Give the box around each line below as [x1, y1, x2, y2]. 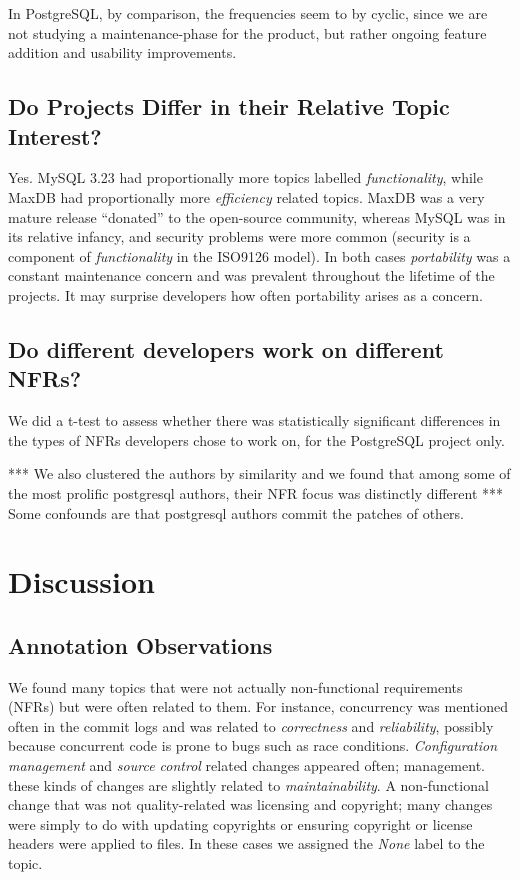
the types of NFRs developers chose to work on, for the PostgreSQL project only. [8, 429, 505, 450]
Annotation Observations [8, 629, 273, 660]
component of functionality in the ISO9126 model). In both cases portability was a [8, 245, 511, 266]
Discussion [8, 561, 155, 602]
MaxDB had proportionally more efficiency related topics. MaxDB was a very [8, 186, 485, 207]
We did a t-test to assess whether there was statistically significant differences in [8, 410, 501, 431]
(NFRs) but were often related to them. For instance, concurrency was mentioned [8, 696, 508, 717]
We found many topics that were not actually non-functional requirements [8, 676, 463, 697]
